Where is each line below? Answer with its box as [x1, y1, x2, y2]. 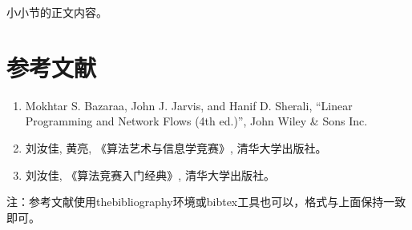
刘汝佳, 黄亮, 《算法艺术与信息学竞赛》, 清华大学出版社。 [25, 139, 327, 156]
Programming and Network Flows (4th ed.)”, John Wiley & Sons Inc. [25, 113, 368, 129]
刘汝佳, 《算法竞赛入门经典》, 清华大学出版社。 [25, 166, 275, 183]
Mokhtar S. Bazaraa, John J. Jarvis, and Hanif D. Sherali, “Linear [25, 97, 353, 113]
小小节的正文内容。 [6, 4, 107, 20]
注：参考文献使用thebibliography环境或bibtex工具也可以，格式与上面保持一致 [6, 193, 406, 210]
